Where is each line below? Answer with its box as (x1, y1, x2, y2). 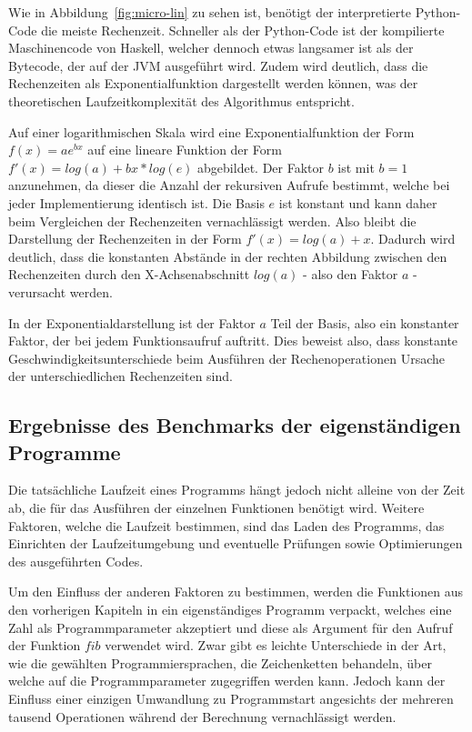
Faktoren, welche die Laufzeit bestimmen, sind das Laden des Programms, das (8, 516, 445, 535)
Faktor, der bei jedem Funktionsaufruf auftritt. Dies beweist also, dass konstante (8, 331, 458, 350)
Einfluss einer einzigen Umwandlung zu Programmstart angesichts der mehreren (8, 689, 454, 707)
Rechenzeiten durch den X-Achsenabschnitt (8, 265, 250, 284)
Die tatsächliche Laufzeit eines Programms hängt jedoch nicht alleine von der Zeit (8, 480, 466, 499)
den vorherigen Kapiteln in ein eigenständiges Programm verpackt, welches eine (8, 600, 452, 619)
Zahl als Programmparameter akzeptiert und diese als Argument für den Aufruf (8, 617, 453, 637)
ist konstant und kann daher (278, 193, 437, 212)
